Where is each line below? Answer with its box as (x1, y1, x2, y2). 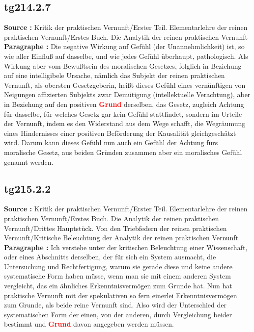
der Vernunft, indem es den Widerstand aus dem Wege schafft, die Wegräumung (4, 118, 246, 128)
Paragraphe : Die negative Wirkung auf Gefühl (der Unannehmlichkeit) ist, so (4, 41, 245, 51)
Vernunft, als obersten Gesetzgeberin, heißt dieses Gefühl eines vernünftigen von (4, 79, 246, 90)
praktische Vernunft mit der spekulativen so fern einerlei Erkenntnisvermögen (4, 290, 237, 300)
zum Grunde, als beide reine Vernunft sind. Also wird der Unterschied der (4, 300, 226, 310)
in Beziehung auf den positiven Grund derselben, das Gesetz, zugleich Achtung (4, 99, 244, 109)
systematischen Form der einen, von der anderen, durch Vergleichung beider (4, 309, 232, 319)
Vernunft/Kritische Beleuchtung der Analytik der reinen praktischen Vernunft (4, 232, 239, 243)
